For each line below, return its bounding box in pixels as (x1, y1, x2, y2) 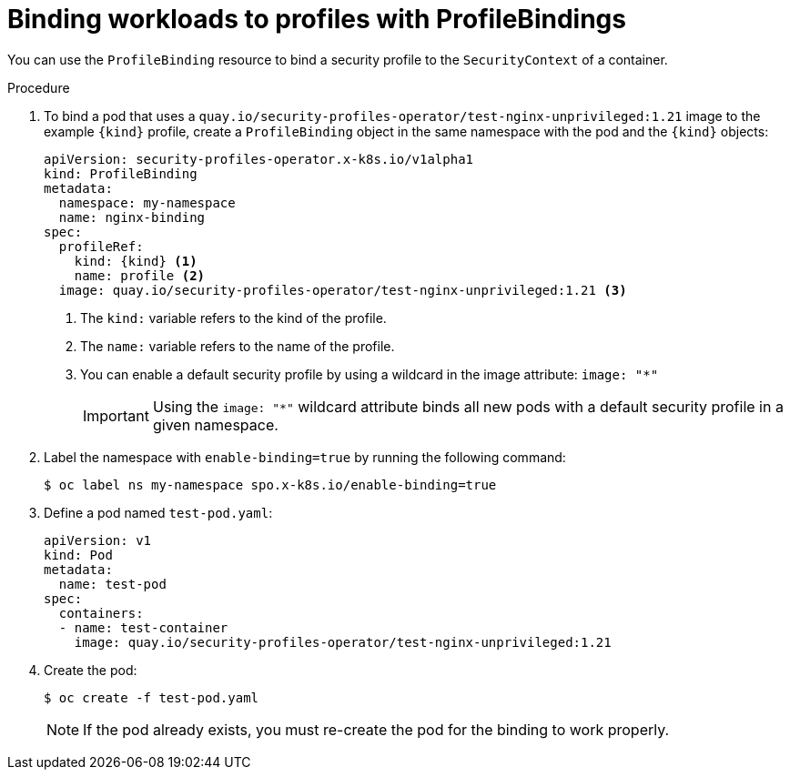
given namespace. (152, 415, 279, 434)
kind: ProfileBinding (44, 166, 197, 181)
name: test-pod (58, 576, 167, 591)
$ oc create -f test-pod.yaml (44, 690, 259, 705)
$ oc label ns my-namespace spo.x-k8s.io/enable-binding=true (44, 477, 497, 492)
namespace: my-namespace (58, 195, 236, 210)
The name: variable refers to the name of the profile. (80, 338, 395, 354)
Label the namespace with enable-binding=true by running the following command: (44, 449, 566, 465)
